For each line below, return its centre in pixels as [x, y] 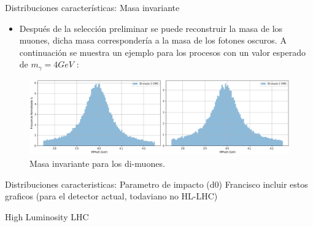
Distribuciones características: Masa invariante [92, 7]
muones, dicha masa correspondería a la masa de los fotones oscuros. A [153, 40]
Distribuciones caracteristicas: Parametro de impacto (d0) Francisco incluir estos [156, 184]
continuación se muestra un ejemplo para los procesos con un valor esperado [162, 52]
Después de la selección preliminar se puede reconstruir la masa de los [151, 28]
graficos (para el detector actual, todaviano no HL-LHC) [111, 196]
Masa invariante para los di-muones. [97, 163]
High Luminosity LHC [47, 216]
